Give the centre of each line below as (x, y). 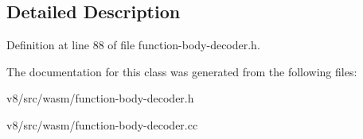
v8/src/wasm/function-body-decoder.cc (102, 124)
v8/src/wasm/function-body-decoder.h (100, 98)
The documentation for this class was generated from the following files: (182, 71)
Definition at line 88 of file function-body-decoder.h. (133, 45)
